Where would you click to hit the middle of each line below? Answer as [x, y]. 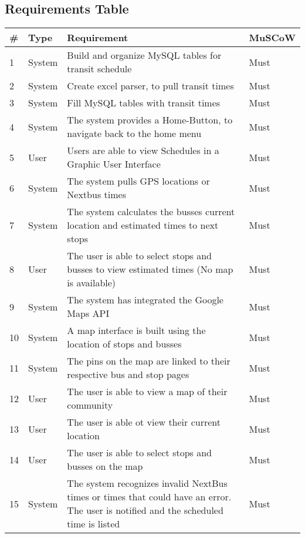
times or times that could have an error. [149, 497]
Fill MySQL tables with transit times [144, 103]
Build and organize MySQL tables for [144, 55]
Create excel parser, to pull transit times [150, 86]
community [90, 405]
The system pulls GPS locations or [138, 181]
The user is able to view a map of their [147, 392]
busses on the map [105, 466]
